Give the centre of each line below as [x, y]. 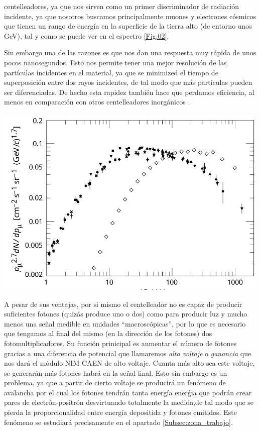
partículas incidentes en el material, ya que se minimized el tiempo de [111, 72]
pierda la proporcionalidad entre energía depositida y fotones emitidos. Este [120, 412]
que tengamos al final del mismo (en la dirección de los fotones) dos [108, 333]
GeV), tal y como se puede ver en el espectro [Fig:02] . [87, 35]
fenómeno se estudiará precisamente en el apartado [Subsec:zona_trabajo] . [118, 422]
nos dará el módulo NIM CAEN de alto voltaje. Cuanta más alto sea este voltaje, [129, 363]
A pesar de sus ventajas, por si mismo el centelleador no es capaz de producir [123, 304]
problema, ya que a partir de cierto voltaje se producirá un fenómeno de [115, 383]
